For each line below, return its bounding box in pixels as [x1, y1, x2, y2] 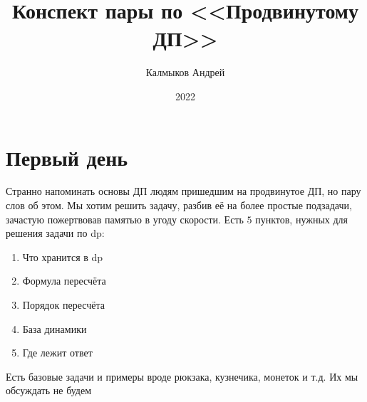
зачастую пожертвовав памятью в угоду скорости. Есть [6, 211, 244, 226]
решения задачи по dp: [6, 226, 105, 240]
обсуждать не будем [6, 383, 92, 398]
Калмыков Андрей [145, 65, 225, 80]
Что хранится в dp [22, 249, 103, 264]
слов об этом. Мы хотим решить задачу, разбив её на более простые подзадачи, [6, 198, 352, 213]
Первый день [6, 142, 128, 171]
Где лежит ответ [22, 345, 93, 360]
